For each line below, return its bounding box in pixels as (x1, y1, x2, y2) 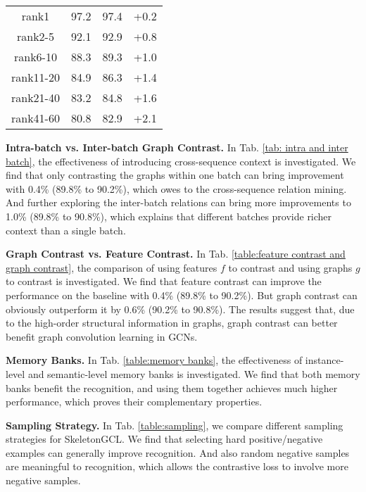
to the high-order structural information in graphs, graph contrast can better (6, 315, 338, 330)
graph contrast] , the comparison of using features (6, 260, 217, 275)
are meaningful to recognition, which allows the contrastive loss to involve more (6, 459, 348, 474)
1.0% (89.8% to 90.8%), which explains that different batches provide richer (6, 208, 332, 223)
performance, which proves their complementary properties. (6, 394, 263, 409)
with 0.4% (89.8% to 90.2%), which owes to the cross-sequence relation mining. (6, 181, 347, 196)
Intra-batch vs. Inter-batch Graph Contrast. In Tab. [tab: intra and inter (6, 140, 348, 154)
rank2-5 (17, 28, 54, 44)
